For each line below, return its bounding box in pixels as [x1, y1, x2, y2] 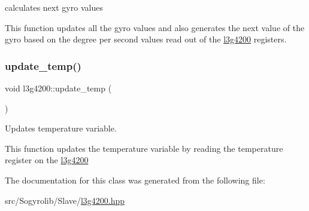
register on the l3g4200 [5, 154, 89, 166]
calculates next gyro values [5, 1, 103, 13]
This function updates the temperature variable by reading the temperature [5, 142, 283, 154]
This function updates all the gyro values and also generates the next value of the [5, 21, 305, 33]
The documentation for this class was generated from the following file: [5, 173, 265, 186]
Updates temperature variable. [5, 122, 117, 134]
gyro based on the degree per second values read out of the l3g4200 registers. [5, 33, 287, 45]
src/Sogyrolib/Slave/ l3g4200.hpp [5, 194, 125, 206]
